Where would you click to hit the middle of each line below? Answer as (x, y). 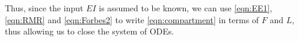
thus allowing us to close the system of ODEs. (90, 31)
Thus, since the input (44, 8)
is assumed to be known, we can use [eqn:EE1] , (186, 8)
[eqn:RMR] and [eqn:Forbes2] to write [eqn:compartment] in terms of (132, 19)
